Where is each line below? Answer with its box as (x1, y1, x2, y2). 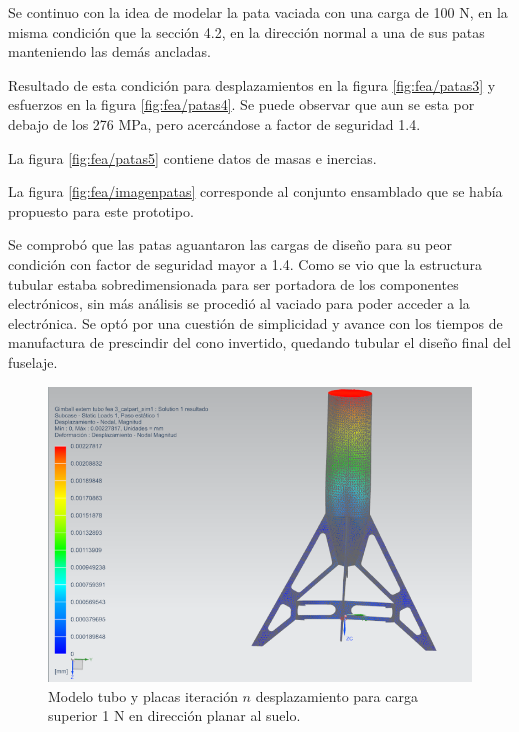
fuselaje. (8, 351, 58, 372)
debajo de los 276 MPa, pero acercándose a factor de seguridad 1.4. (8, 113, 421, 134)
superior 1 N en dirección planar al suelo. (48, 705, 301, 726)
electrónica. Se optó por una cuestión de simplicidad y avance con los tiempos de (8, 312, 503, 333)
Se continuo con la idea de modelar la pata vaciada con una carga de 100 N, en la (8, 2, 508, 22)
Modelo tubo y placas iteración (48, 685, 238, 706)
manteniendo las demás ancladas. (8, 41, 211, 62)
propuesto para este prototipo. (8, 200, 194, 221)
